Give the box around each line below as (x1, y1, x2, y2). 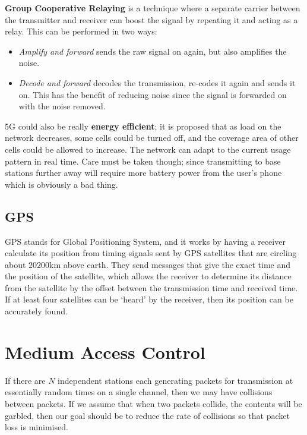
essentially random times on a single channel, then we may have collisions (5, 386, 273, 398)
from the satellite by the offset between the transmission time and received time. (5, 281, 298, 294)
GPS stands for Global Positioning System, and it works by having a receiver (5, 235, 286, 247)
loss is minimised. (5, 421, 68, 433)
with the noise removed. (18, 100, 106, 112)
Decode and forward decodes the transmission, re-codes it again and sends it (18, 76, 296, 89)
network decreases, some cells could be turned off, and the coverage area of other (5, 131, 299, 144)
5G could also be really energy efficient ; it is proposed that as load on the (5, 119, 281, 132)
